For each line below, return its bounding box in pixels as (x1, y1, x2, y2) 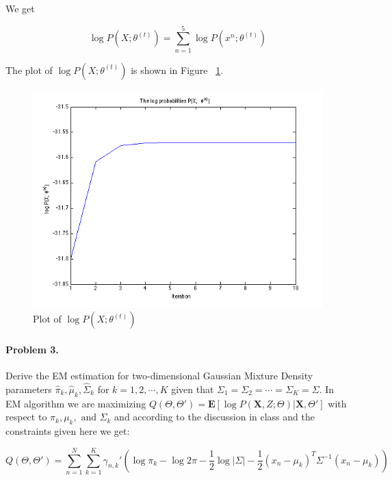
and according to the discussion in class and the (114, 409, 315, 424)
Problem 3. (5, 342, 59, 356)
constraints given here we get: (5, 424, 130, 438)
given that (171, 381, 214, 396)
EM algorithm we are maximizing (5, 396, 146, 410)
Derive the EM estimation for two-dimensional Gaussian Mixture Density (5, 368, 313, 383)
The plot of (5, 62, 53, 77)
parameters (5, 381, 52, 396)
